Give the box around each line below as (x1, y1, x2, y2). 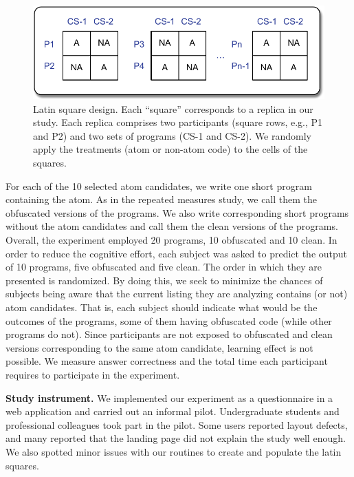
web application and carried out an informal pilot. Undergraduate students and (5, 404, 340, 418)
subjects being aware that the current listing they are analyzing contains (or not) (5, 286, 348, 301)
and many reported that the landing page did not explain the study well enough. (5, 431, 346, 445)
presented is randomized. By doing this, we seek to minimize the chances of (5, 273, 323, 287)
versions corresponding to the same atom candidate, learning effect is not (5, 340, 313, 354)
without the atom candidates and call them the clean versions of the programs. (5, 219, 338, 233)
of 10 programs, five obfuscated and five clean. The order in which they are (5, 259, 322, 274)
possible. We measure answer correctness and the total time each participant (5, 354, 328, 368)
